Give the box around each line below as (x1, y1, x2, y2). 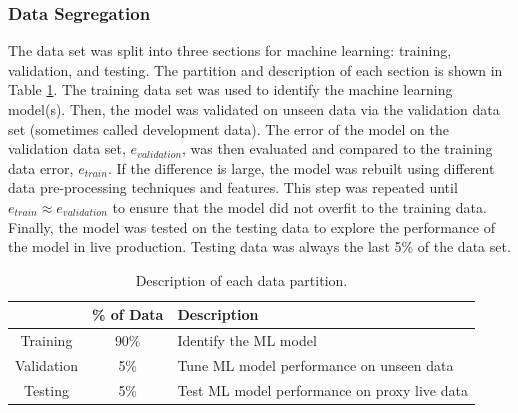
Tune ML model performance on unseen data (177, 355, 454, 376)
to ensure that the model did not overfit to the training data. (112, 196, 487, 217)
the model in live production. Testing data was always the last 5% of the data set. (8, 236, 511, 257)
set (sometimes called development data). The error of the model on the (8, 118, 449, 139)
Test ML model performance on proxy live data (177, 379, 468, 400)
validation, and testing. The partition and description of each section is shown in (8, 59, 503, 80)
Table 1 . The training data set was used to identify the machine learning (8, 79, 453, 100)
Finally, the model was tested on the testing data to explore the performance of (8, 216, 496, 237)
